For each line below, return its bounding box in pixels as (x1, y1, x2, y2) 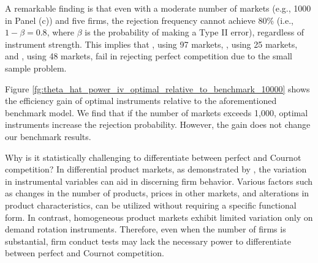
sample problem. (5, 61, 67, 74)
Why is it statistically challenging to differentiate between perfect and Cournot (5, 150, 301, 163)
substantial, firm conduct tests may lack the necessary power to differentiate (5, 234, 291, 247)
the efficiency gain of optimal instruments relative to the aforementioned (5, 94, 277, 107)
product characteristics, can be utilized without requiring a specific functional (5, 198, 297, 211)
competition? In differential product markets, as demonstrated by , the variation (5, 163, 307, 176)
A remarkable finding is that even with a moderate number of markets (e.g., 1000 (5, 2, 311, 14)
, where (47, 26, 74, 39)
